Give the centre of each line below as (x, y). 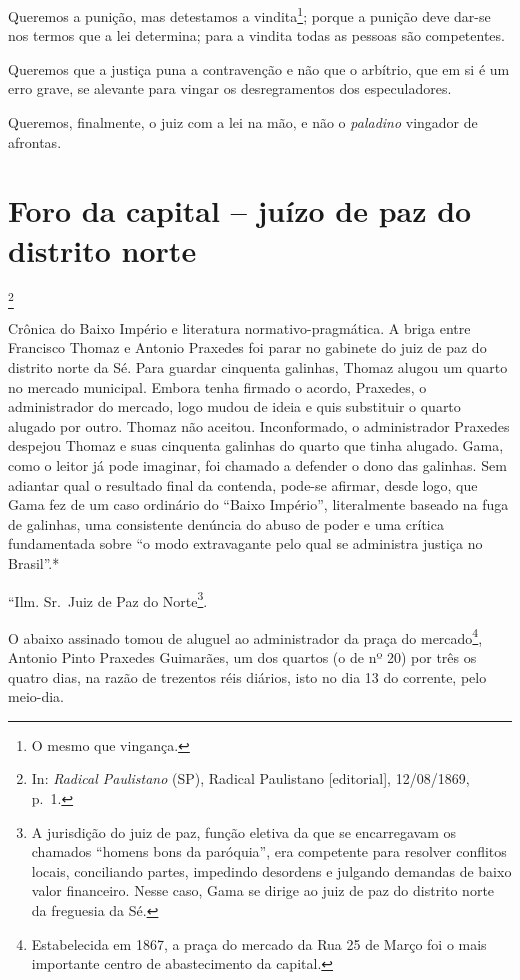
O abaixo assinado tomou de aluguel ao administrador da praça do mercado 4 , (245, 636)
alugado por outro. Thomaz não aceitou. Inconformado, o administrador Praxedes (259, 425)
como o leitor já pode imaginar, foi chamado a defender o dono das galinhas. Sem (257, 465)
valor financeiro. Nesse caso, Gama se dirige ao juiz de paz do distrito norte (263, 890)
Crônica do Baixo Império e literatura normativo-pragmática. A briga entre (239, 327)
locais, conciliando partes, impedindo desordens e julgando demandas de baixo (271, 870)
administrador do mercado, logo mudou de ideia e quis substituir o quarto (234, 406)
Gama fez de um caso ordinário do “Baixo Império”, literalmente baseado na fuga (258, 504)
